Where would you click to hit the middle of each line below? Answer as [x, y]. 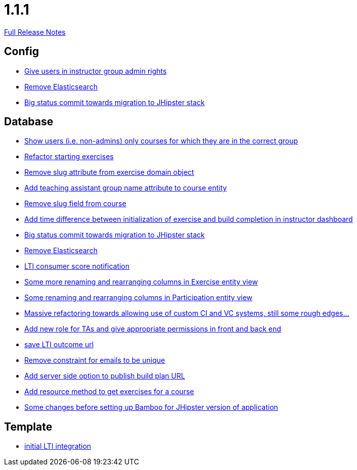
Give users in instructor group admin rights [96, 71]
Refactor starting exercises [69, 157]
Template [28, 427]
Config [21, 52]
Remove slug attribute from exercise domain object [109, 172]
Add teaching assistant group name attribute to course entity [126, 188]
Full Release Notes [35, 32]
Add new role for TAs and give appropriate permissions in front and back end [153, 329]
